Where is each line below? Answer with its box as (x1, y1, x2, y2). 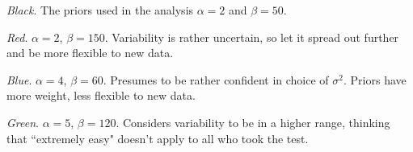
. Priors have (343, 71, 407, 88)
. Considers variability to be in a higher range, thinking (116, 113, 390, 130)
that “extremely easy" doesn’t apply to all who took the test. (6, 129, 309, 146)
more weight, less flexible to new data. (6, 87, 196, 104)
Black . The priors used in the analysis (6, 2, 194, 18)
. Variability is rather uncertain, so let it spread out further (104, 28, 399, 45)
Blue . (6, 71, 32, 88)
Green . (6, 113, 39, 130)
